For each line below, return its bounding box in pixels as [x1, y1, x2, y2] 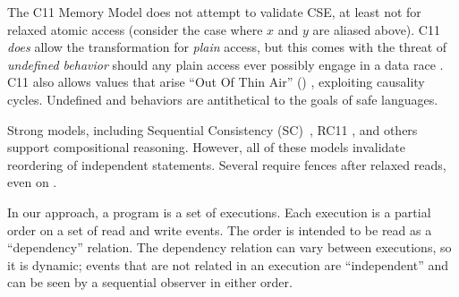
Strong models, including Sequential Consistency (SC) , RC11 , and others [7, 120, 418, 139]
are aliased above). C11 [312, 20, 440, 38]
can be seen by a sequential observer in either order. [7, 273, 293, 292]
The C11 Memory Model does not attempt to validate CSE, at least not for [7, 3, 421, 21]
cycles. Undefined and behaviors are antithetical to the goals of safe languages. [7, 89, 438, 108]
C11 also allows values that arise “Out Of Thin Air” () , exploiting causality [7, 72, 425, 91]
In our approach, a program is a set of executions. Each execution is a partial [7, 202, 431, 221]
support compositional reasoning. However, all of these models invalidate [7, 138, 406, 157]
